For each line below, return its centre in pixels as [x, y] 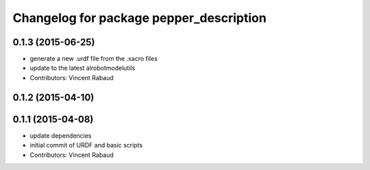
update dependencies [61, 135]
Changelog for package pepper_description [139, 18]
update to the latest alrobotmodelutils [83, 68]
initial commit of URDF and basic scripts [86, 145]
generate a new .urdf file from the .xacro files [94, 59]
